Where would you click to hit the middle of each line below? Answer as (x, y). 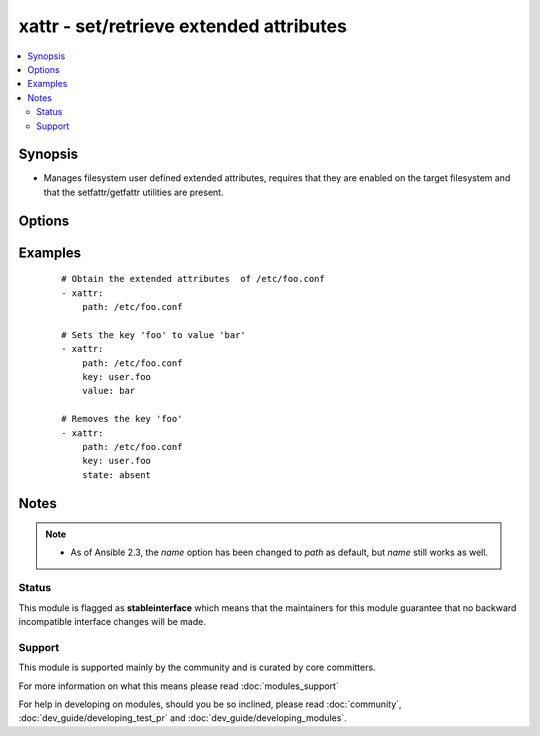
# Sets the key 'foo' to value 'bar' (154, 334)
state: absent (116, 474)
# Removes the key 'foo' (122, 419)
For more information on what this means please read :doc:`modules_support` (178, 686)
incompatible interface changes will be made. (112, 622)
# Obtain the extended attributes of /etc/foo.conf (193, 279)
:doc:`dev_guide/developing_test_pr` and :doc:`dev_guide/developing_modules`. (182, 718)
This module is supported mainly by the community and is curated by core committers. (197, 667)
